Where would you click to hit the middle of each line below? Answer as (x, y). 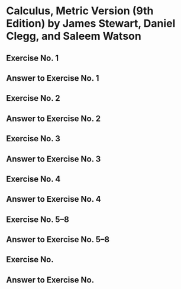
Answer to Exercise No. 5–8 (58, 239)
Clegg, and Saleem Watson (74, 36)
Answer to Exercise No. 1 (53, 78)
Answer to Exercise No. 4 (54, 199)
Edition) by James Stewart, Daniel (91, 23)
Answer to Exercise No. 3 (54, 159)
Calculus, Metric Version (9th (80, 11)
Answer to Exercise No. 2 (54, 118)
